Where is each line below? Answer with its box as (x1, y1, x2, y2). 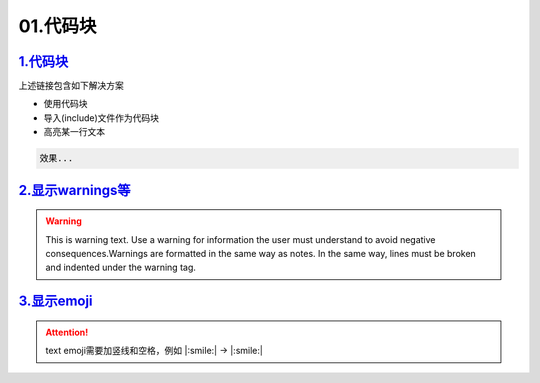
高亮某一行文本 (43, 126, 105, 138)
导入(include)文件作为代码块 (43, 111, 160, 124)
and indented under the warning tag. (45, 261, 197, 274)
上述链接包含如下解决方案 (18, 80, 124, 92)
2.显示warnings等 (18, 181, 131, 199)
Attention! (45, 326, 89, 338)
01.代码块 (18, 15, 97, 37)
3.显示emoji (18, 293, 94, 310)
